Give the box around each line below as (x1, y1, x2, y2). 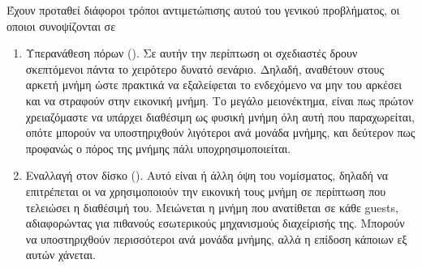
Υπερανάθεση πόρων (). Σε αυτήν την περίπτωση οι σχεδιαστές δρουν (25, 45, 358, 62)
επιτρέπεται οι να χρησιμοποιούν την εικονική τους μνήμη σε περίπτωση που (25, 182, 386, 199)
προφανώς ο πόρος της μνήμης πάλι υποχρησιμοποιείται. (25, 139, 291, 156)
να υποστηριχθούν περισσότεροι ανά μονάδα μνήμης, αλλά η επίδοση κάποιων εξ (25, 230, 407, 247)
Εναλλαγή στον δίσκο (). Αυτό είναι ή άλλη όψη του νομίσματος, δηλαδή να (25, 167, 389, 184)
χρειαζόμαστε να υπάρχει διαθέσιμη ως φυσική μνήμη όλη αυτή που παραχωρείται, (25, 108, 415, 125)
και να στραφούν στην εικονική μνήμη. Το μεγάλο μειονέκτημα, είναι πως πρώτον (25, 91, 414, 108)
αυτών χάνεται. (25, 246, 96, 263)
